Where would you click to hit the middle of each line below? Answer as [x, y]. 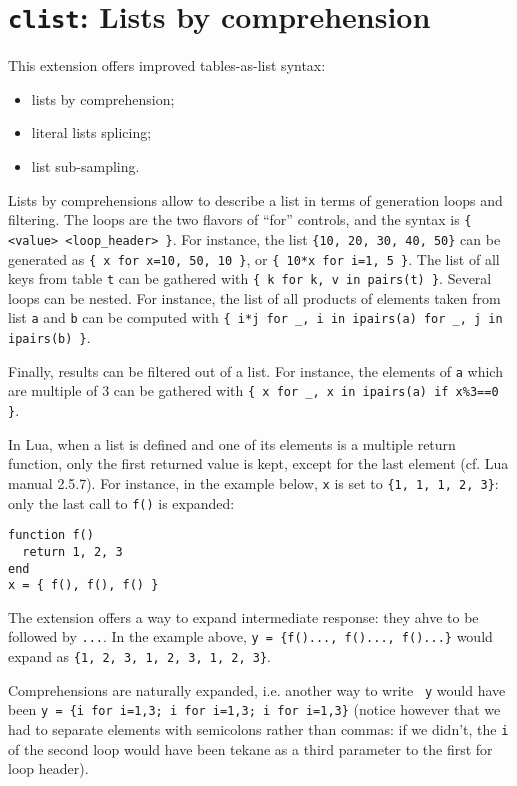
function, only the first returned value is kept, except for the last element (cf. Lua [258, 463]
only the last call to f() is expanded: [121, 502]
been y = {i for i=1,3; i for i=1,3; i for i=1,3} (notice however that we [254, 709]
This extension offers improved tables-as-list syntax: [167, 65]
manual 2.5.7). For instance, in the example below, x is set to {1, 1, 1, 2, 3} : [253, 482]
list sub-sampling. [85, 166]
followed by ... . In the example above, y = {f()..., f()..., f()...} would [250, 636]
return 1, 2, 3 [72, 551]
